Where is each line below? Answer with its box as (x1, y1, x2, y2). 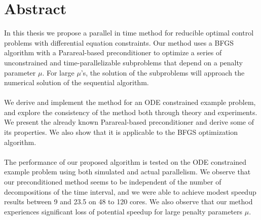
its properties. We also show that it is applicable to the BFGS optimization (4, 127, 238, 137)
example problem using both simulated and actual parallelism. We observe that (4, 166, 251, 177)
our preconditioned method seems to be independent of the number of (4, 176, 221, 187)
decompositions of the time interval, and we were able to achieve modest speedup (4, 186, 256, 197)
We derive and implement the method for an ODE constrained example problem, (4, 97, 256, 107)
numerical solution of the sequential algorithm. (4, 77, 149, 88)
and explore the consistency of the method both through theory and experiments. (4, 106, 257, 117)
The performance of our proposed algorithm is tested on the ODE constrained (4, 156, 247, 167)
